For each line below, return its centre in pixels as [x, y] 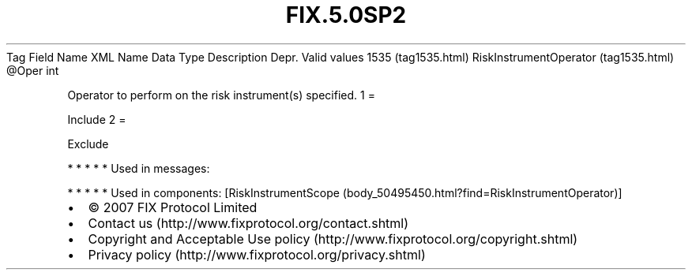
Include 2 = [97, 119]
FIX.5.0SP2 [346, 15]
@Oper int [33, 70]
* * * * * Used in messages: [139, 168]
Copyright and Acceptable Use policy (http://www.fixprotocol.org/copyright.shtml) [333, 239]
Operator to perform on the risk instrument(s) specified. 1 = [221, 95]
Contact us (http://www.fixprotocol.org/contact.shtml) [248, 223]
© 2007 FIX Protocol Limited [173, 207]
